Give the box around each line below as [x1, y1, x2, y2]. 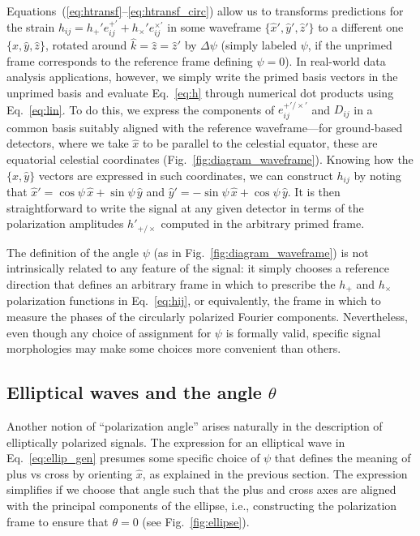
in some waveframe [167, 18, 261, 35]
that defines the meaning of [274, 449, 411, 466]
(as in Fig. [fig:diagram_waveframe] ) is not [153, 243, 369, 260]
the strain [6, 18, 55, 35]
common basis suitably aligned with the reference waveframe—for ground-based [6, 118, 403, 135]
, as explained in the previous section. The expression [142, 465, 408, 482]
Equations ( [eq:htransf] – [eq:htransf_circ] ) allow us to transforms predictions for [6, 2, 404, 19]
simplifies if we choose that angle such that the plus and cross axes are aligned [6, 481, 396, 498]
